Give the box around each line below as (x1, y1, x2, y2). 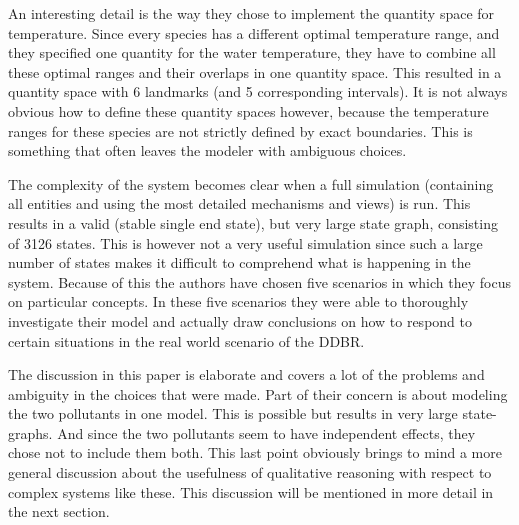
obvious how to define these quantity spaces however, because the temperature (8, 100, 489, 121)
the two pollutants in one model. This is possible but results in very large (8, 403, 458, 424)
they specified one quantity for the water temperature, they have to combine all (8, 42, 496, 63)
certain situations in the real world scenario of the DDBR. (8, 330, 365, 351)
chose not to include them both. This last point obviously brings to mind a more (8, 442, 502, 463)
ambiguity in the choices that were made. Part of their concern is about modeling (8, 383, 508, 404)
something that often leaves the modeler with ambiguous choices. (8, 140, 407, 161)
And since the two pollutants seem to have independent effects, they (57, 422, 476, 443)
